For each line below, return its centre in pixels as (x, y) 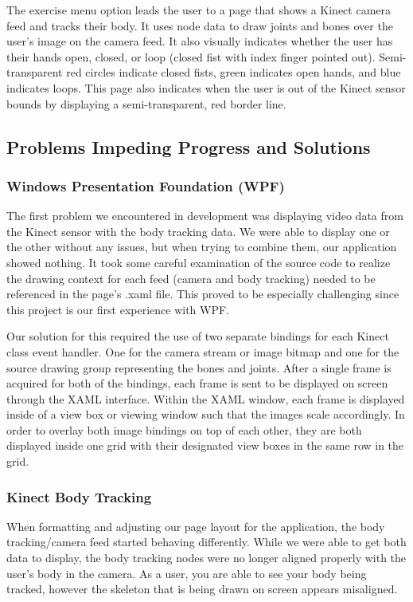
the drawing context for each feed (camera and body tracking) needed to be (191, 278)
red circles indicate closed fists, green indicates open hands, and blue (234, 72)
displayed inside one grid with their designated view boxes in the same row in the (205, 445)
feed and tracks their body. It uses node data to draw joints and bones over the (200, 25)
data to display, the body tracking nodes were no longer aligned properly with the (206, 558)
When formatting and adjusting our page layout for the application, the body (196, 526)
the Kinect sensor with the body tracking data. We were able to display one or (198, 231)
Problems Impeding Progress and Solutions (189, 146)
